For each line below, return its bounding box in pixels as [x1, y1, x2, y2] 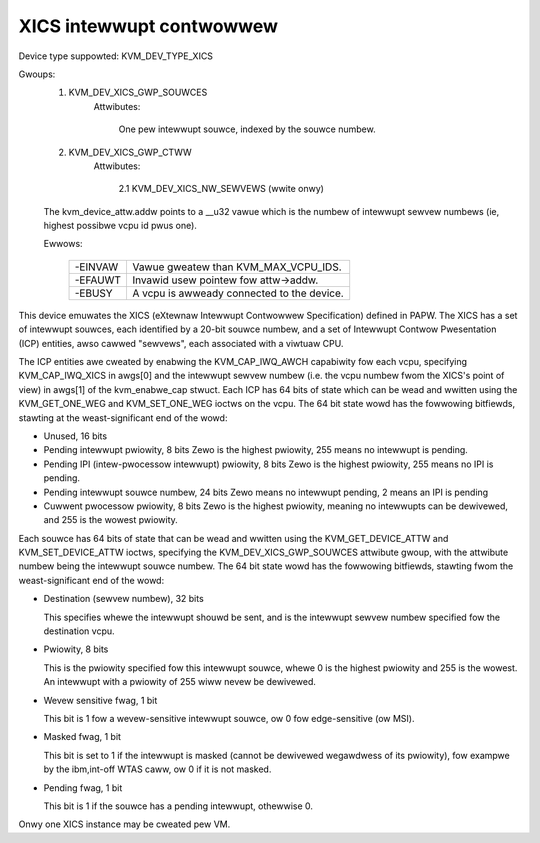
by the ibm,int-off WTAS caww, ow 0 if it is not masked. [43, 763, 272, 775]
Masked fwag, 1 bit [43, 731, 122, 743]
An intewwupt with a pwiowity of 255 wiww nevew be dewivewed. [43, 676, 317, 688]
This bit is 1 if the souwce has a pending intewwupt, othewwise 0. [43, 800, 314, 812]
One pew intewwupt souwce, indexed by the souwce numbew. [118, 123, 376, 135]
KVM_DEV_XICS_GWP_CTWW [68, 146, 192, 158]
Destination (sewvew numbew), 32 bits [43, 593, 204, 605]
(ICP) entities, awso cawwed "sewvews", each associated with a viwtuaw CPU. [18, 337, 344, 349]
